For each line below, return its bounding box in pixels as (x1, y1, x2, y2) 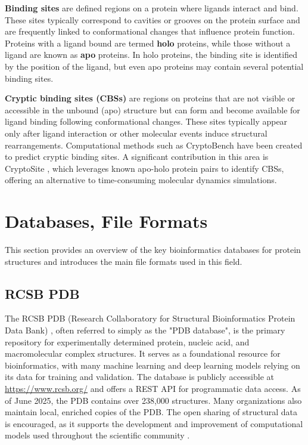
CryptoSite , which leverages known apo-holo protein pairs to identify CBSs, (5, 162, 284, 174)
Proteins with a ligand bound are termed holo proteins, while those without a (5, 36, 291, 49)
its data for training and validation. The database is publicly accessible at (5, 370, 274, 383)
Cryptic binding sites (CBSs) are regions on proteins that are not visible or (5, 92, 295, 104)
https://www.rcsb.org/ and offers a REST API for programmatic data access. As (5, 382, 301, 394)
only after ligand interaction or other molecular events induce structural (5, 126, 267, 139)
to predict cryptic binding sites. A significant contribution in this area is (5, 150, 269, 163)
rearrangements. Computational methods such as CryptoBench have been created (5, 138, 303, 151)
